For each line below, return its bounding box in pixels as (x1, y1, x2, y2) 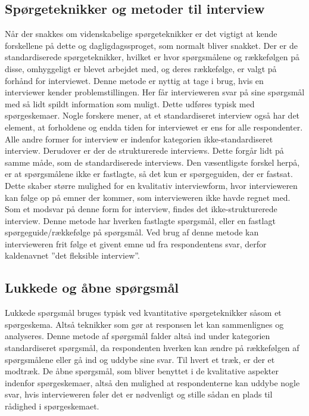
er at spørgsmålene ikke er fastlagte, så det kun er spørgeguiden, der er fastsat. (5, 167, 293, 180)
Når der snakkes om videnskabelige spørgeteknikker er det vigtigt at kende (5, 27, 277, 40)
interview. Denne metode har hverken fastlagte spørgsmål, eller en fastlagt (5, 214, 276, 226)
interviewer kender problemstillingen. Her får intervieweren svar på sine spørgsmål (5, 86, 305, 98)
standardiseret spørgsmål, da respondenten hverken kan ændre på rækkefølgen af (5, 342, 299, 354)
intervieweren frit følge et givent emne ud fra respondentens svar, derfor (5, 237, 267, 250)
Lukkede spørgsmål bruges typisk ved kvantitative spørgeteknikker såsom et (5, 306, 282, 319)
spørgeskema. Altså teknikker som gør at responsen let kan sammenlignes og (5, 318, 284, 330)
